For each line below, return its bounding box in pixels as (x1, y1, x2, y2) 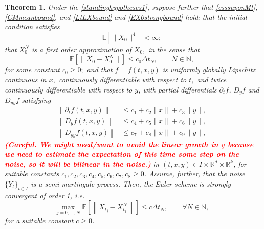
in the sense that (148, 43, 200, 54)
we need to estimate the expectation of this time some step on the (5, 149, 239, 159)
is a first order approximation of (31, 43, 131, 54)
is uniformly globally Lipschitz (162, 64, 256, 75)
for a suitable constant (5, 215, 74, 225)
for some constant (5, 64, 60, 75)
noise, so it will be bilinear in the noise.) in (5, 158, 160, 169)
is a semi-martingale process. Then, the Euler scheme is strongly (31, 178, 231, 189)
